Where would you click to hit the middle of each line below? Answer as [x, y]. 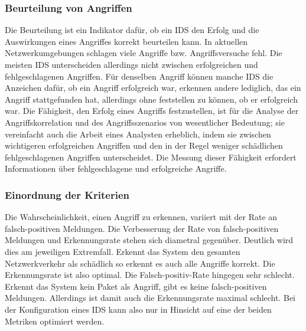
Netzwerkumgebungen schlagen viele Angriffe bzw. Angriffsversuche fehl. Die [144, 53]
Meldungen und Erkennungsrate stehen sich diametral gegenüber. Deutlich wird [149, 240]
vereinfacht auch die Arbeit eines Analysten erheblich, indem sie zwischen [138, 134]
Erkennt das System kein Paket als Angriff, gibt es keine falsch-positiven [136, 286]
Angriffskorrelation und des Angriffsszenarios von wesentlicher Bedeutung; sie [145, 122]
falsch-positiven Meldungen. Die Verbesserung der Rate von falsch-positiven [142, 228]
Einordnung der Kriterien [67, 194]
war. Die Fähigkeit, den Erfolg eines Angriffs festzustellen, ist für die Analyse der [152, 111]
